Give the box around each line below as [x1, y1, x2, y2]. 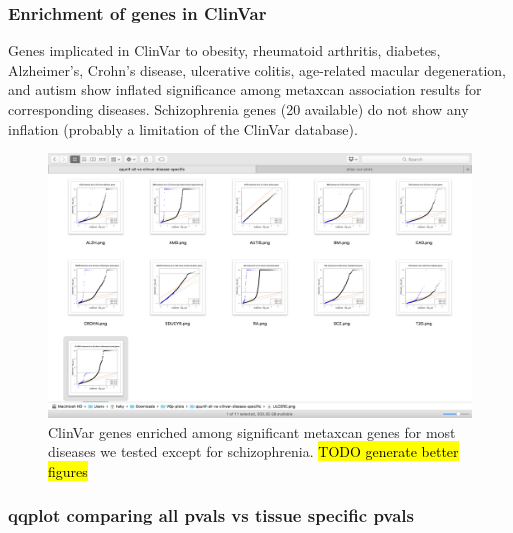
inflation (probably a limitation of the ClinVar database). [8, 118, 358, 139]
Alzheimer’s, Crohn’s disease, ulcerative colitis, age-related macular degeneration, [8, 59, 506, 80]
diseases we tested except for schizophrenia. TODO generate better [48, 441, 459, 462]
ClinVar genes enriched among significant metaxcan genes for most [48, 421, 456, 442]
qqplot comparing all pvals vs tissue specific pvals [8, 503, 415, 528]
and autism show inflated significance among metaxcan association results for [8, 79, 482, 100]
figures [48, 460, 88, 481]
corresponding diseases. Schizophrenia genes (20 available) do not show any [8, 99, 469, 119]
